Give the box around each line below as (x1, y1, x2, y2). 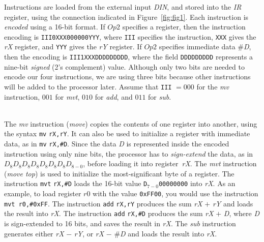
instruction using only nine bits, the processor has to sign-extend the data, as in (4, 148, 253, 159)
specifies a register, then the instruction (122, 21, 246, 32)
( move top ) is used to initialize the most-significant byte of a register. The (4, 168, 234, 178)
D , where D (223, 208, 260, 219)
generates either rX (4, 228, 64, 238)
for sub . (148, 91, 171, 102)
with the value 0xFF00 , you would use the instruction (93, 188, 258, 199)
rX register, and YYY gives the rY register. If (4, 41, 142, 52)
